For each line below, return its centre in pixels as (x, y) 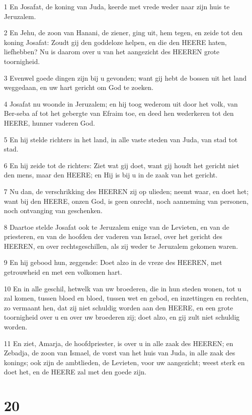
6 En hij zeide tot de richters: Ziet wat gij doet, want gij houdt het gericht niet (122, 165)
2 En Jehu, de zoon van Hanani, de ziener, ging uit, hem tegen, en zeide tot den (123, 33)
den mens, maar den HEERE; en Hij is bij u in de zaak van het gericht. (111, 175)
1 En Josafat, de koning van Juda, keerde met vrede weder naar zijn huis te (117, 6)
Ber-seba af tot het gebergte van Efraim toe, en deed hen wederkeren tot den (119, 113)
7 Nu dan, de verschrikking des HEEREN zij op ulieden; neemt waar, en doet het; (126, 191)
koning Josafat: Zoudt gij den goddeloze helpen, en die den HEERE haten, (116, 42)
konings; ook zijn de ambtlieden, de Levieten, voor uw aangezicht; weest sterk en (124, 362)
